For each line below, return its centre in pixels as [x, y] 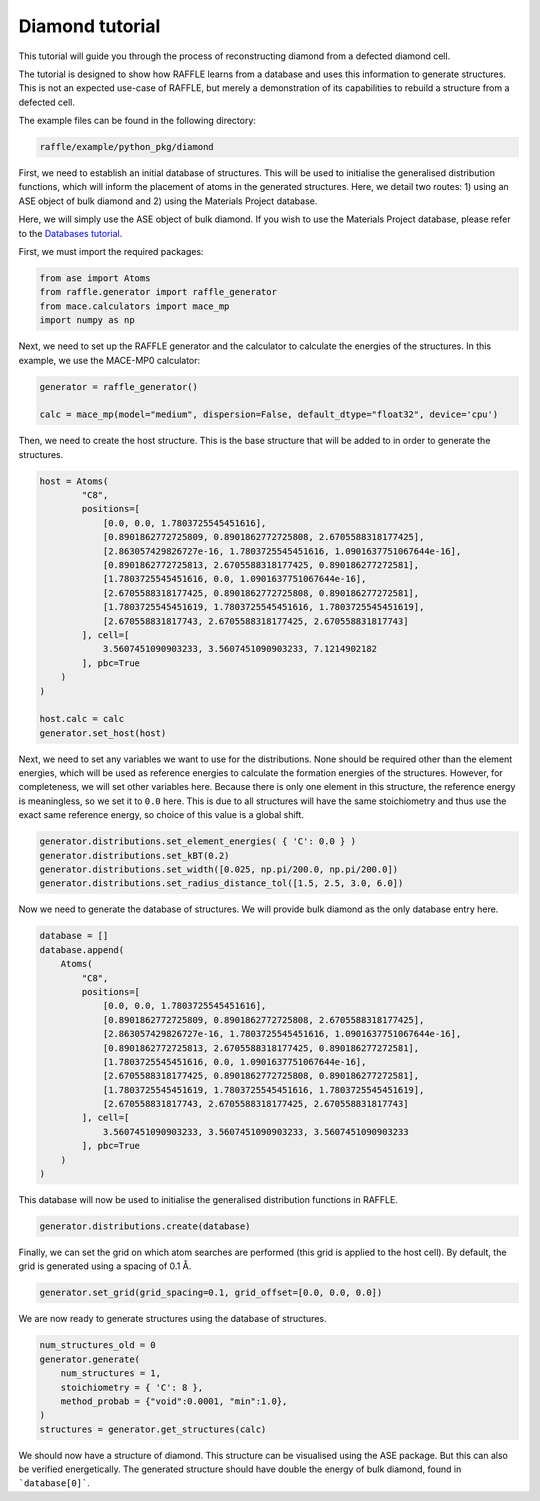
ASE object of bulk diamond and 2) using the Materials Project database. [168, 201]
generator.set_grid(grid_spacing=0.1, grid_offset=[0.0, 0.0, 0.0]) [211, 1293]
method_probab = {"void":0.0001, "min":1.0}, [174, 1401]
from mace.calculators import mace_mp [134, 306]
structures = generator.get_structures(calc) [153, 1429]
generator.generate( [89, 1359]
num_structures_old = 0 [98, 1345]
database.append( [82, 949]
